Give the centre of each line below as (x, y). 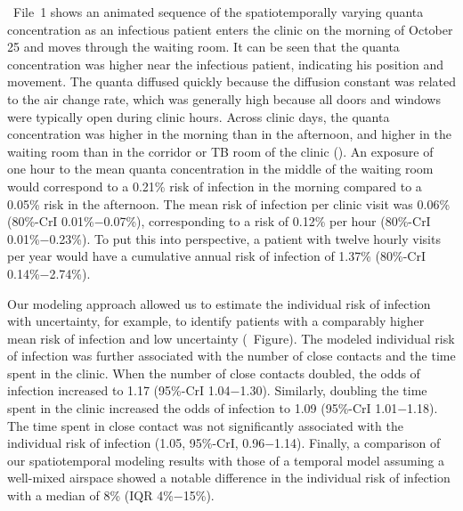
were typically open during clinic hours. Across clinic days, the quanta (199, 116)
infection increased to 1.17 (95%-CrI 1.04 (119, 390)
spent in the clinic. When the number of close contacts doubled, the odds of (214, 373)
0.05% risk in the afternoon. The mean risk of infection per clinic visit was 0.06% (229, 203)
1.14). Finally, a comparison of (357, 443)
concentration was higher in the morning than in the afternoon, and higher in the (229, 134)
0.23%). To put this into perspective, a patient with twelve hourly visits (245, 238)
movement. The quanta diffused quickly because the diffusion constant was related (231, 81)
